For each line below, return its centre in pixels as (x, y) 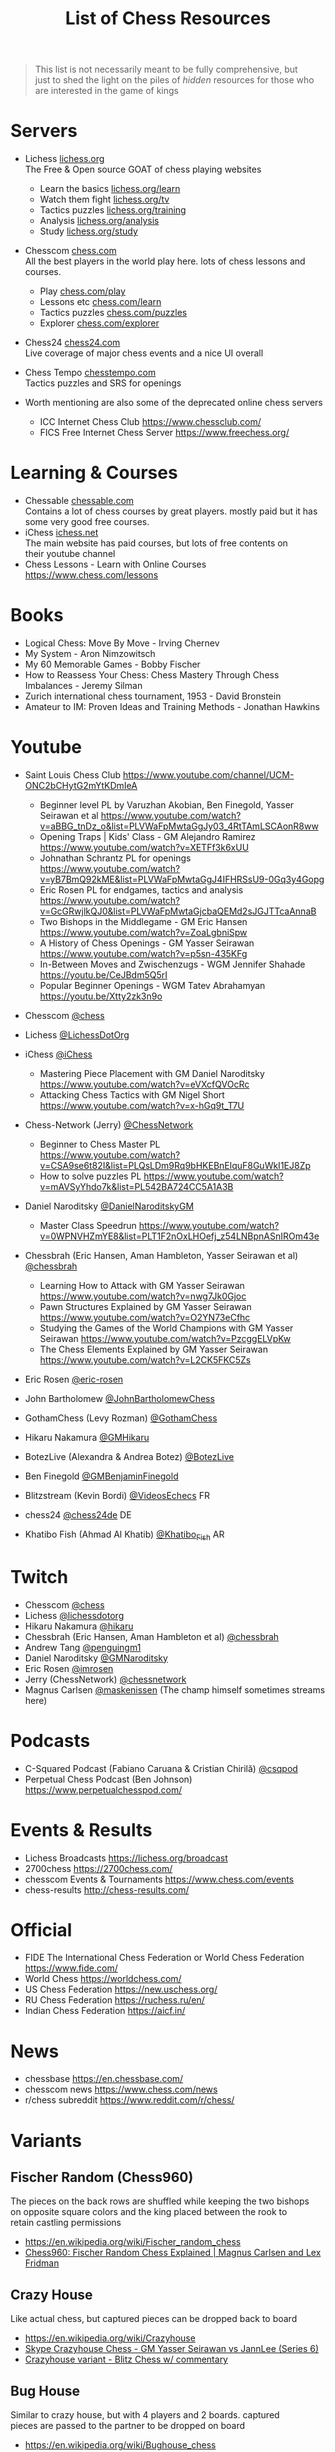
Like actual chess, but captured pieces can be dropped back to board (154, 2319)
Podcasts (50, 1740)
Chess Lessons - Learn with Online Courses (115, 564)
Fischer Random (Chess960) (102, 2177)
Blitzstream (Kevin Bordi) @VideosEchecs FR (117, 1495)
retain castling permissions (66, 2223)
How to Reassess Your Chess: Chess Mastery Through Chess (152, 675)
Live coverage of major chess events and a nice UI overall (144, 353)
